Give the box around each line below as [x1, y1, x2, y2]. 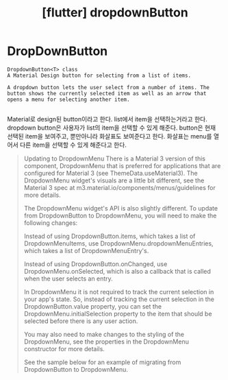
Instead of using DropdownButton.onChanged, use [23, 259, 168, 268]
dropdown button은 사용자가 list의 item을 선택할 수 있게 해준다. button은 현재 [7, 123, 216, 132]
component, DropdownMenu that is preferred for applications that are [23, 161, 221, 169]
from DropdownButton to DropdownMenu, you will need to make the [23, 211, 217, 219]
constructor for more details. [23, 344, 105, 353]
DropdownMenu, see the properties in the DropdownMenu [23, 337, 190, 346]
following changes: [23, 218, 78, 227]
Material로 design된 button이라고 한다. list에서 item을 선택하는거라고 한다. [7, 115, 207, 123]
